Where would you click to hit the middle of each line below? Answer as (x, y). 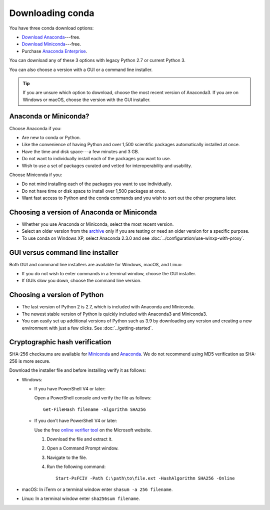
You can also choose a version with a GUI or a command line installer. (81, 70)
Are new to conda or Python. (51, 137)
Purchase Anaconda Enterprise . (54, 51)
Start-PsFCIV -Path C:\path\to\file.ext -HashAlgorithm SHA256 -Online (145, 478)
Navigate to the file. (67, 457)
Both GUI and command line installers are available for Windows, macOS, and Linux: (96, 264)
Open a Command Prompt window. (83, 448)
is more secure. (34, 361)
